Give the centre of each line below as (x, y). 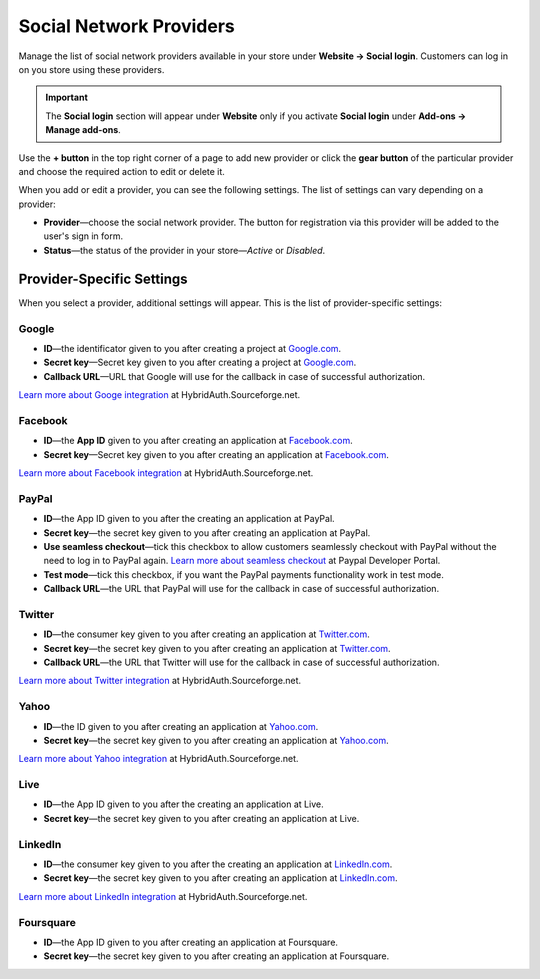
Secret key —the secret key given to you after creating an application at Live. (201, 818)
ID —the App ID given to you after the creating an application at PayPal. (189, 519)
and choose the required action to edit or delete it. (121, 171)
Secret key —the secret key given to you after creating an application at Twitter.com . (217, 648)
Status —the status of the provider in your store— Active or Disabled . (184, 250)
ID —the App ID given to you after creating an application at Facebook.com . (198, 441)
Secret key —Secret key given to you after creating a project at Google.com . (200, 362)
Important (67, 97)
